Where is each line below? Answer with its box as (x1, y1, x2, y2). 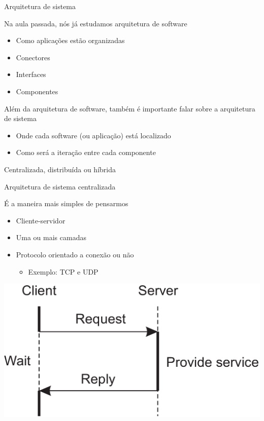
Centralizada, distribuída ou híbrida (4, 164, 116, 174)
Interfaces (16, 69, 46, 80)
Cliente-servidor (16, 215, 65, 225)
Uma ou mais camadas (16, 232, 86, 243)
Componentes (16, 86, 58, 96)
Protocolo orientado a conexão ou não (16, 249, 134, 259)
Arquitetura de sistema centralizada (4, 181, 116, 192)
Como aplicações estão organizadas (16, 35, 125, 46)
